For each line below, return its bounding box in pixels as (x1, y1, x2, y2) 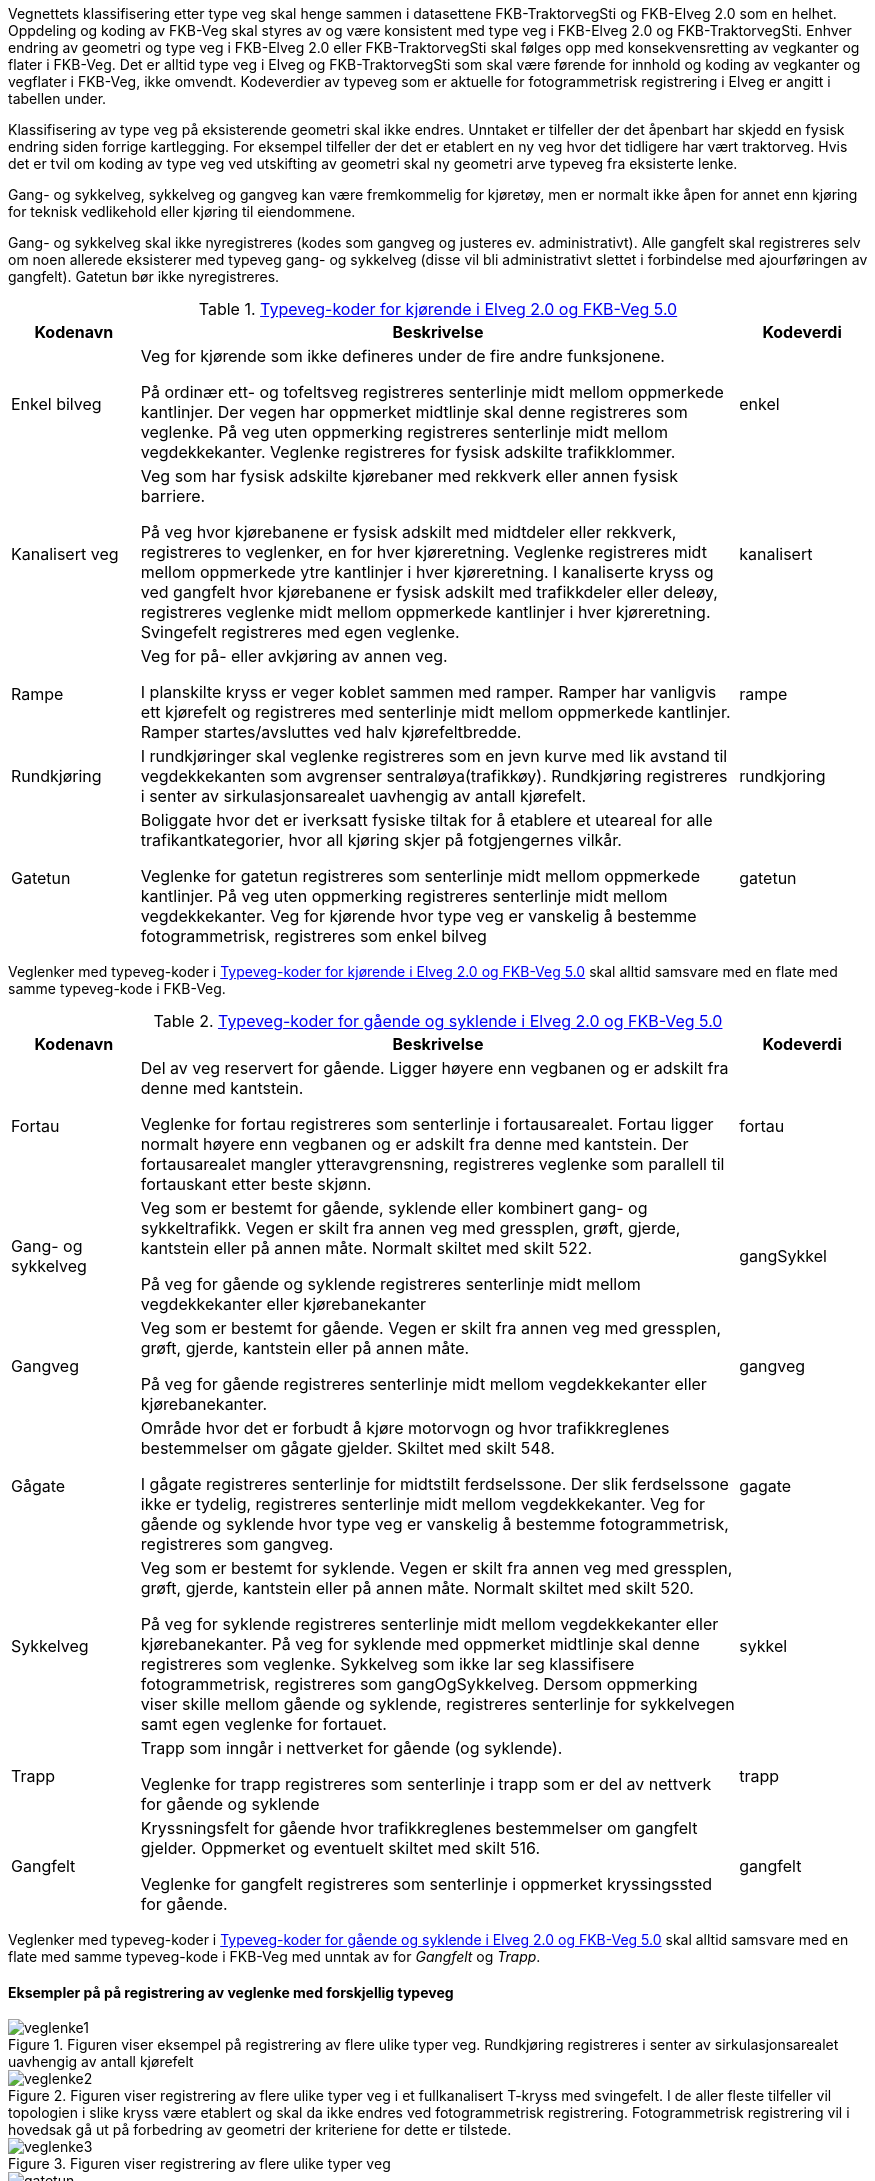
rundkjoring (739, 766, 826, 786)
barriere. (140, 486, 206, 506)
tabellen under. (8, 90, 107, 107)
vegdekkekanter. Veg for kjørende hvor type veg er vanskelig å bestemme (140, 906, 697, 926)
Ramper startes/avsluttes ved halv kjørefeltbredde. (140, 722, 522, 742)
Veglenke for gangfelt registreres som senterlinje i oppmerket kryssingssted (140, 1874, 713, 1894)
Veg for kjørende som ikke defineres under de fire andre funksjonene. (140, 346, 665, 366)
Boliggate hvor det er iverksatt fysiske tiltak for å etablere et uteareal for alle (140, 810, 713, 830)
